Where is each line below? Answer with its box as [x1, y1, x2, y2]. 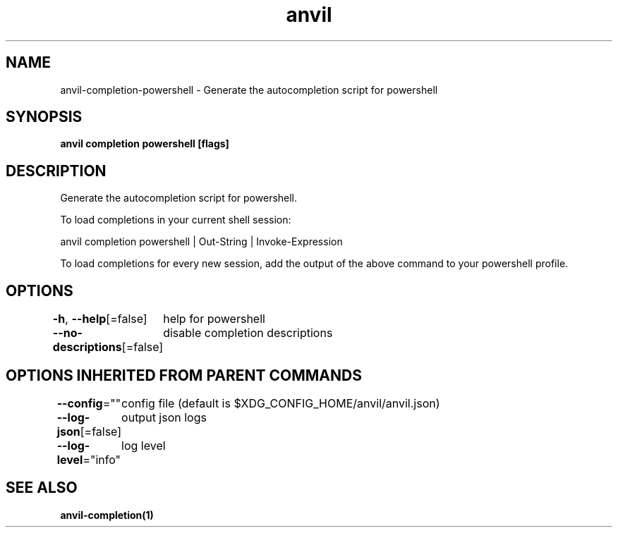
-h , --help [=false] [52, 312, 147, 326]
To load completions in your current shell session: [60, 214, 291, 226]
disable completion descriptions [163, 326, 333, 341]
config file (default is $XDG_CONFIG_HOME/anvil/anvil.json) [121, 396, 440, 410]
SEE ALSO [6, 479, 78, 497]
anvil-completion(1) [60, 508, 154, 521]
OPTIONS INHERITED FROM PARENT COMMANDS [6, 366, 362, 384]
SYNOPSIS [6, 108, 83, 126]
